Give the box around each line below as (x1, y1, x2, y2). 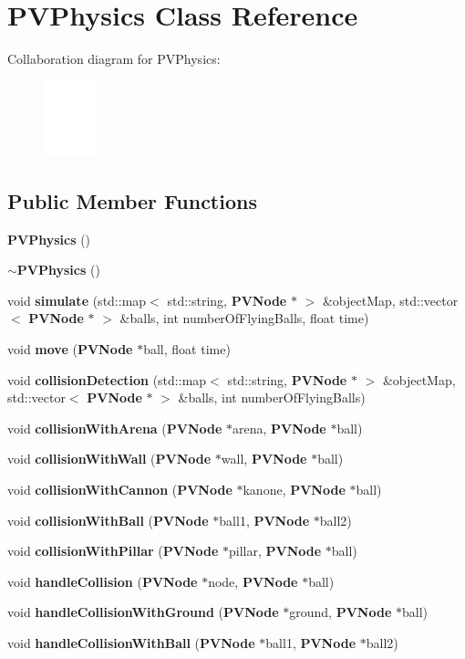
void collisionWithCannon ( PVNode (7, 479, 232, 498)
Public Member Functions (7, 186, 257, 214)
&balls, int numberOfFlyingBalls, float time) (119, 309, 369, 328)
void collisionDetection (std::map (7, 370, 207, 389)
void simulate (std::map (7, 290, 147, 309)
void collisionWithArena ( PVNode (7, 418, 222, 437)
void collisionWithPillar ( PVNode (7, 541, 219, 560)
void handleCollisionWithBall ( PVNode (7, 633, 255, 652)
